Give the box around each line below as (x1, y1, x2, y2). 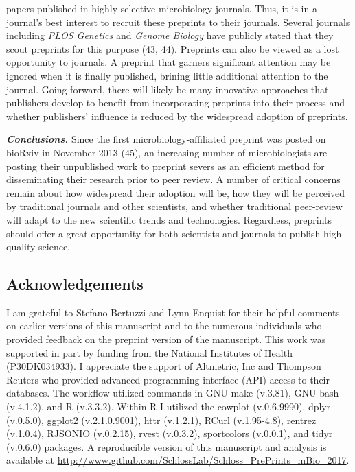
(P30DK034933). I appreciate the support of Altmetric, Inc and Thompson (6, 359, 321, 373)
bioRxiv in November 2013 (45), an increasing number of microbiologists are (6, 145, 328, 159)
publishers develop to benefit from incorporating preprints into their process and (6, 95, 345, 110)
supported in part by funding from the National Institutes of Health (6, 345, 293, 359)
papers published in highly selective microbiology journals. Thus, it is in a (6, 1, 317, 15)
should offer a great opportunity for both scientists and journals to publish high (6, 226, 342, 240)
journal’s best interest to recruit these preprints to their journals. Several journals (6, 14, 350, 29)
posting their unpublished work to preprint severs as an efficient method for (6, 158, 325, 173)
